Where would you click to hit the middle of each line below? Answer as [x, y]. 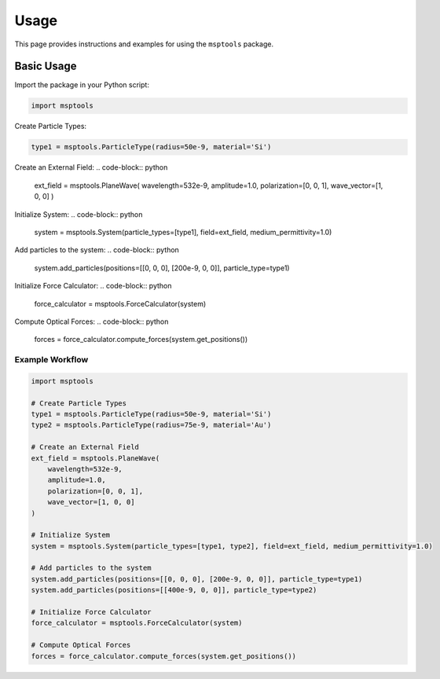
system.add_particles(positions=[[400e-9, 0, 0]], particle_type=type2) [174, 590]
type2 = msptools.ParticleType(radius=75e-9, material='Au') [151, 425]
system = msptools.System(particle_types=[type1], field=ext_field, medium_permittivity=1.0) [183, 232]
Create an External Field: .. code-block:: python [91, 167]
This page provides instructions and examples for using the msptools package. [144, 44]
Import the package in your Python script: [82, 85]
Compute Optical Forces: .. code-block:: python [92, 321]
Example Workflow [51, 360]
